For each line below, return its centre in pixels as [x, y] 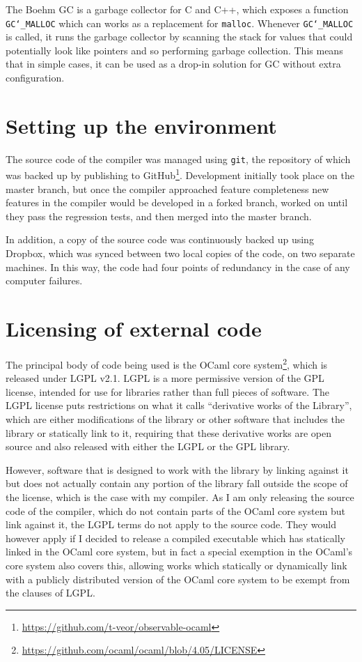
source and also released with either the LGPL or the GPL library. [148, 446]
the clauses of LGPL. [50, 593]
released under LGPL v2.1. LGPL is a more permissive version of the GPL [165, 378]
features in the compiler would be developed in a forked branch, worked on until [177, 202]
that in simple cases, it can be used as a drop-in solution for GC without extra [173, 64]
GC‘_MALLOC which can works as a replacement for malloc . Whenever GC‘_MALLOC [180, 23]
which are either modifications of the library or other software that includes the [175, 418]
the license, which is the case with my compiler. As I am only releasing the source [180, 496]
